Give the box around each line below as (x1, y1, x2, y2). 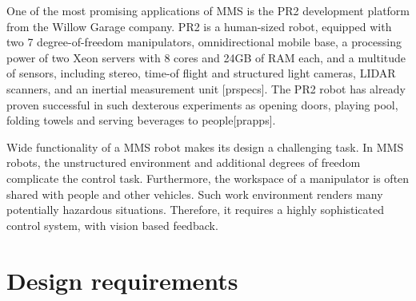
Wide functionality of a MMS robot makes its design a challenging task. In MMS (6, 138, 404, 155)
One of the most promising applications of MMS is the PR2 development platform (6, 2, 410, 18)
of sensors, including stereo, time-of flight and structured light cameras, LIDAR (6, 65, 396, 81)
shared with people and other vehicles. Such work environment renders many (6, 185, 383, 202)
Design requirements (6, 263, 238, 296)
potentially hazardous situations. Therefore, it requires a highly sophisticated (6, 201, 385, 218)
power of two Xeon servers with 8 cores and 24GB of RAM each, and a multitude (6, 49, 406, 65)
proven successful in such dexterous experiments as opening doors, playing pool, (6, 96, 398, 113)
